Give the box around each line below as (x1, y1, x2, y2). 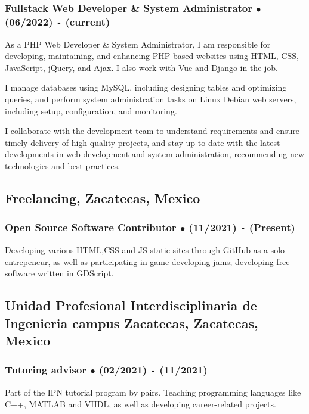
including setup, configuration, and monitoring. (5, 104, 177, 117)
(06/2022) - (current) (5, 14, 110, 29)
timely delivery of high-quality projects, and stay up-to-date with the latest (5, 136, 280, 148)
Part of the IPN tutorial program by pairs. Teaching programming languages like (5, 386, 301, 399)
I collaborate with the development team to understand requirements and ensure (5, 124, 299, 137)
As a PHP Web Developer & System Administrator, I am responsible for (5, 38, 271, 50)
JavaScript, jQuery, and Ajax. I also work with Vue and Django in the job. (5, 61, 278, 73)
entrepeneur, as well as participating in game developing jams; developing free (5, 255, 290, 267)
